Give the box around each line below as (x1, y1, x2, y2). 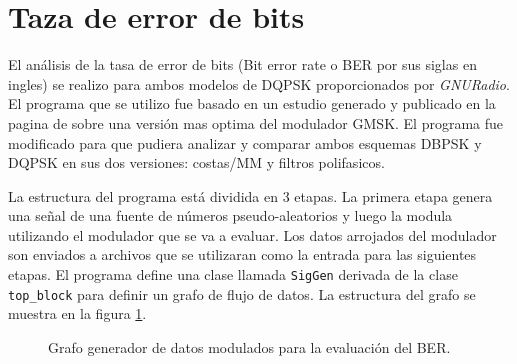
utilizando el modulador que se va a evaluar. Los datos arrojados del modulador (8, 224, 497, 245)
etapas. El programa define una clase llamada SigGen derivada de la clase (8, 264, 458, 285)
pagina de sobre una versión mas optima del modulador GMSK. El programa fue (8, 112, 504, 133)
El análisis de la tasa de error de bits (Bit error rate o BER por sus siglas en (8, 54, 477, 75)
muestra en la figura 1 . (8, 303, 147, 324)
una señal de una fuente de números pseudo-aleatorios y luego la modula (8, 205, 453, 226)
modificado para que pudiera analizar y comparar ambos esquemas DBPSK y (8, 132, 482, 153)
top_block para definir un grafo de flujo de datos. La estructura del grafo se (8, 283, 476, 304)
